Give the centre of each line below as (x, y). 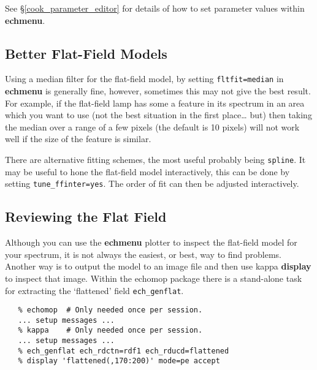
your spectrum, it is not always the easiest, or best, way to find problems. (143, 254)
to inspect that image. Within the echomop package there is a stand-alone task (154, 278)
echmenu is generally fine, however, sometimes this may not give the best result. (158, 91)
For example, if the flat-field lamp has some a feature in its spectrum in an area (155, 103)
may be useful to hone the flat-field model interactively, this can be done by (147, 171)
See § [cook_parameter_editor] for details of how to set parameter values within (155, 8)
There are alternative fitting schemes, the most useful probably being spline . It (155, 160)
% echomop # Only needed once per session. (110, 310)
